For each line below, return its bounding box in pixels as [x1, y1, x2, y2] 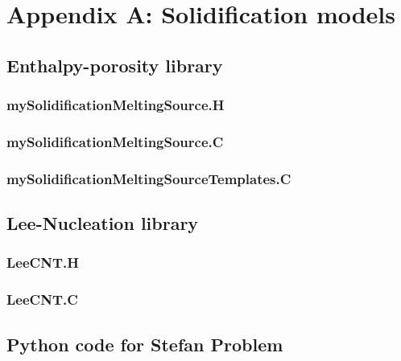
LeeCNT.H [6, 252, 79, 273]
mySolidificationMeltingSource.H [6, 95, 225, 115]
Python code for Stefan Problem [6, 331, 283, 356]
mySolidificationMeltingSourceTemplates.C [6, 168, 291, 188]
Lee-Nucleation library [6, 211, 199, 236]
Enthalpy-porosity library [6, 52, 223, 77]
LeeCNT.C [6, 289, 78, 310]
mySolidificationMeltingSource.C [6, 131, 224, 151]
